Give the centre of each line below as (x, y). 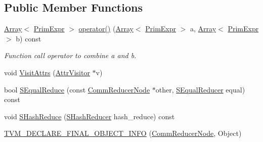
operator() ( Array (106, 29)
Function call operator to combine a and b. (70, 55)
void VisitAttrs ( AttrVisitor (47, 72)
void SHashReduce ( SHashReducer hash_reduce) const (90, 116)
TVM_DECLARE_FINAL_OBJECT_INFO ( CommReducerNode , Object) (123, 133)
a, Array (203, 29)
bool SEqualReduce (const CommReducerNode (77, 89)
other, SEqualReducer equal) (200, 89)
